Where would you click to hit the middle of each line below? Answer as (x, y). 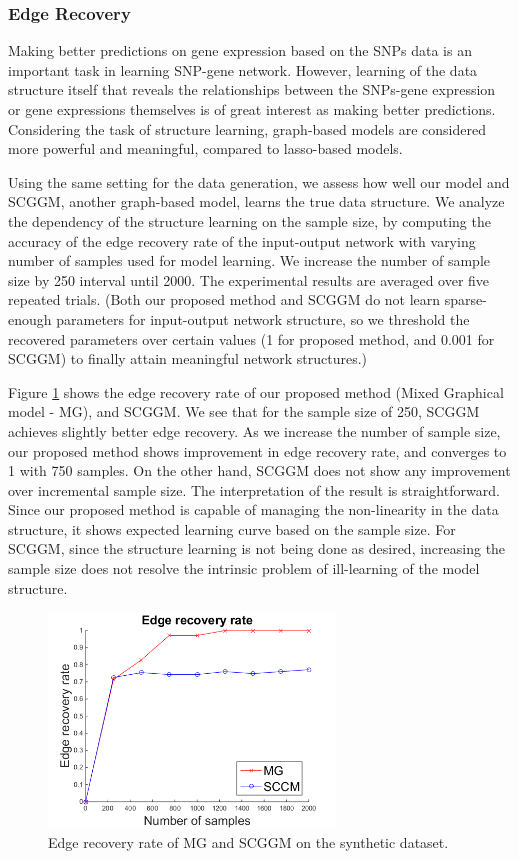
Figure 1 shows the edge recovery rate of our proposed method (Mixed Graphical (256, 391)
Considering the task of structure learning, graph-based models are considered (247, 128)
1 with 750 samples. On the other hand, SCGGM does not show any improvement (259, 470)
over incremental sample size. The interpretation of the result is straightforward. (254, 489)
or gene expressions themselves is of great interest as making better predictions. (252, 109)
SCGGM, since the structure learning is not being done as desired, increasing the (257, 548)
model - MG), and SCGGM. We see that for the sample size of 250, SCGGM (244, 411)
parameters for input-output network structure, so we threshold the (263, 318)
